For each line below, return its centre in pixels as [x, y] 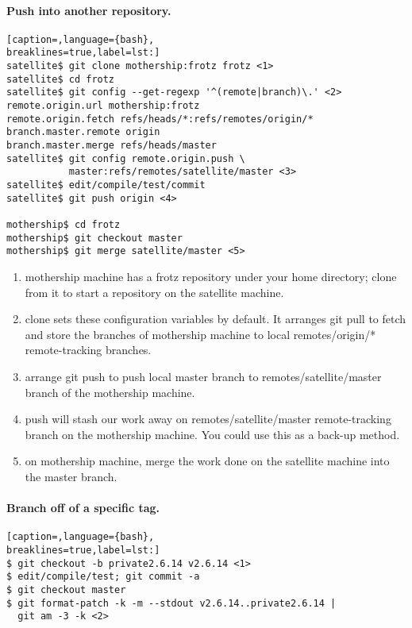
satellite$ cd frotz [61, 79]
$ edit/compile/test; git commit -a [103, 577]
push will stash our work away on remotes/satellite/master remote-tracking [208, 419]
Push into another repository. [89, 10]
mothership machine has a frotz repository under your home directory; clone [211, 276]
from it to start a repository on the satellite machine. [154, 292]
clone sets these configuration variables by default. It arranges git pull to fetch [216, 319]
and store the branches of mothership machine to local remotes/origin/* [200, 334]
